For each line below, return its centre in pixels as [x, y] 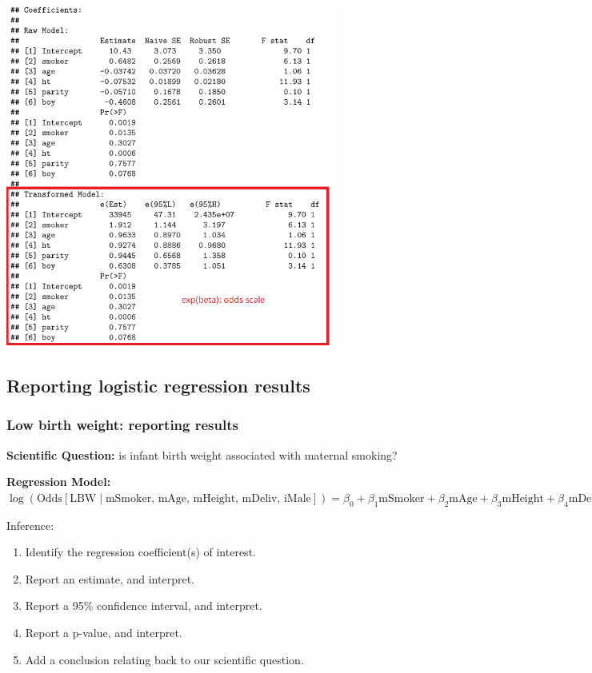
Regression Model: [59, 482]
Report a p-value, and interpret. [104, 633]
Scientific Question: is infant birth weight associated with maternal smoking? [202, 454]
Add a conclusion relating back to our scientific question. [164, 659]
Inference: [30, 525]
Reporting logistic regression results [158, 386]
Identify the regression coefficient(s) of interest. [140, 552]
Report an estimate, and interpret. [110, 578]
